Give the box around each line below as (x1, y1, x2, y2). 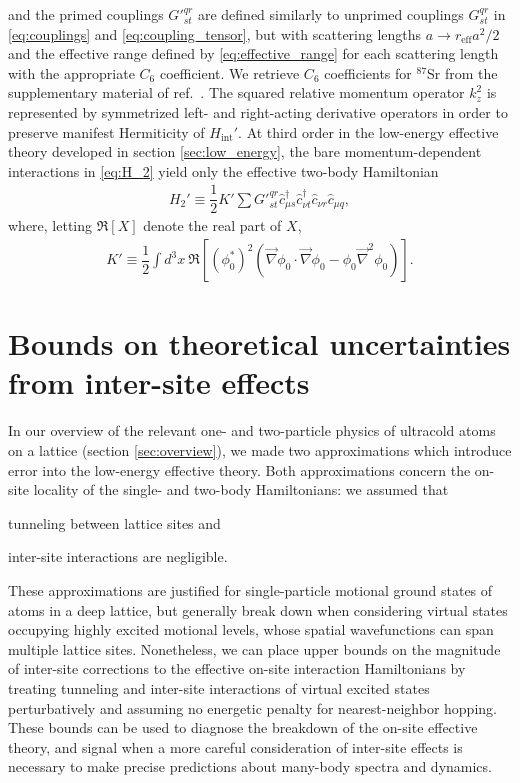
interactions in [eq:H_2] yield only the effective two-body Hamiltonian (8, 160, 439, 181)
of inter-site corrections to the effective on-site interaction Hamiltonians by (8, 658, 466, 679)
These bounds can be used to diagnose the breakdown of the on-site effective (8, 717, 478, 738)
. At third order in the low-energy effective (238, 121, 499, 142)
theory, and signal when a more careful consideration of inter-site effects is (8, 736, 463, 757)
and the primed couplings (8, 4, 164, 24)
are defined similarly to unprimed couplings (197, 4, 464, 24)
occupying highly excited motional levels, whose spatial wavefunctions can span (8, 619, 494, 640)
